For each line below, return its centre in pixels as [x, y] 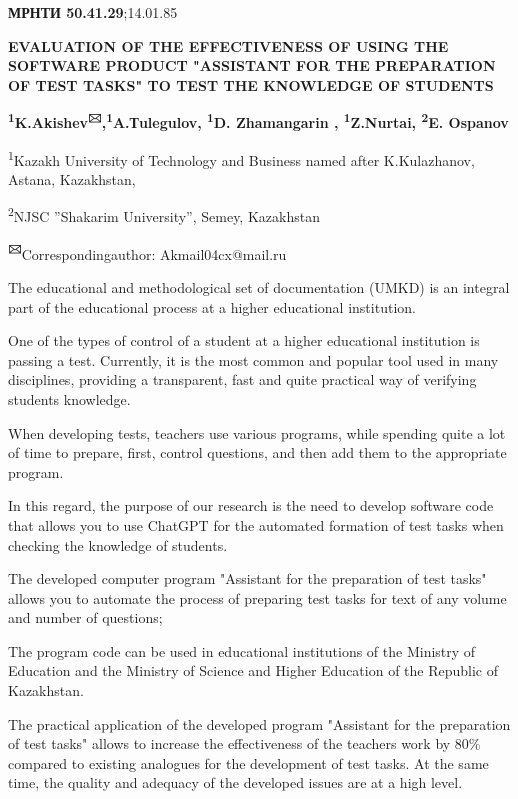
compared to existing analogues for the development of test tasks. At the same [248, 762]
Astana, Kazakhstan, [72, 178]
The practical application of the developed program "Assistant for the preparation [259, 723]
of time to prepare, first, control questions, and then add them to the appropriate [257, 452]
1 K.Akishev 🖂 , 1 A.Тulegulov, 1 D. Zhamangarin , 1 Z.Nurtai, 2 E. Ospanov [258, 121]
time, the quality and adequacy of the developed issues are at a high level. [235, 782]
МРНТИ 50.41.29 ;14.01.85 [93, 12]
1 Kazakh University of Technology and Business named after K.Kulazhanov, [241, 158]
